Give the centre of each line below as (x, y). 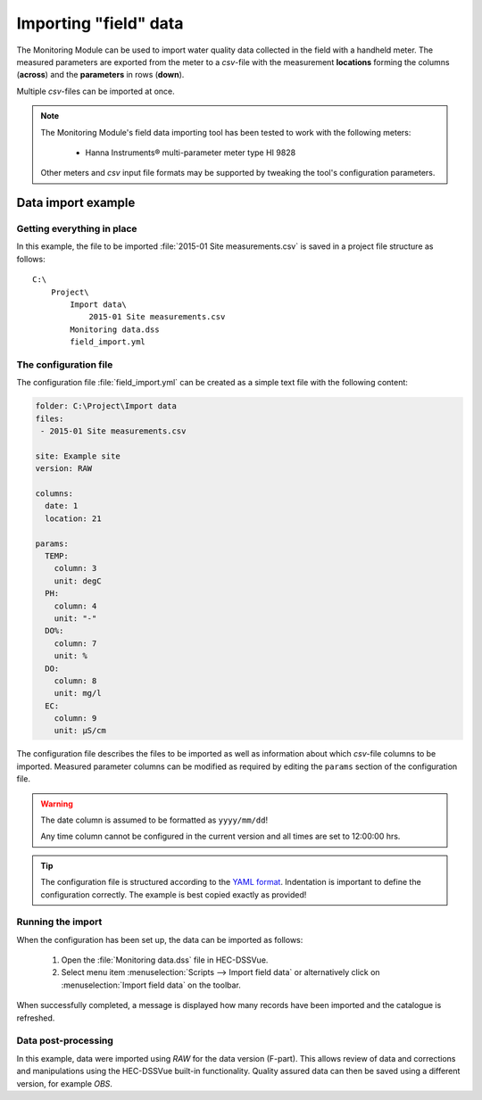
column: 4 (75, 606)
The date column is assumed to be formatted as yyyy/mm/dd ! (154, 820)
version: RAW (64, 469)
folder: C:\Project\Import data (106, 406)
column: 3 (75, 568)
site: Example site (78, 456)
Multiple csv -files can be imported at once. (96, 91)
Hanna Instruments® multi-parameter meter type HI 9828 (191, 153)
